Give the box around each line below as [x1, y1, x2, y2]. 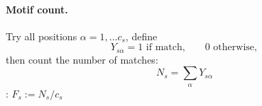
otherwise [213, 42, 255, 53]
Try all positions [6, 28, 77, 43]
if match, [146, 42, 185, 53]
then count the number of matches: [6, 52, 158, 66]
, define [125, 28, 158, 43]
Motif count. [6, 1, 68, 16]
